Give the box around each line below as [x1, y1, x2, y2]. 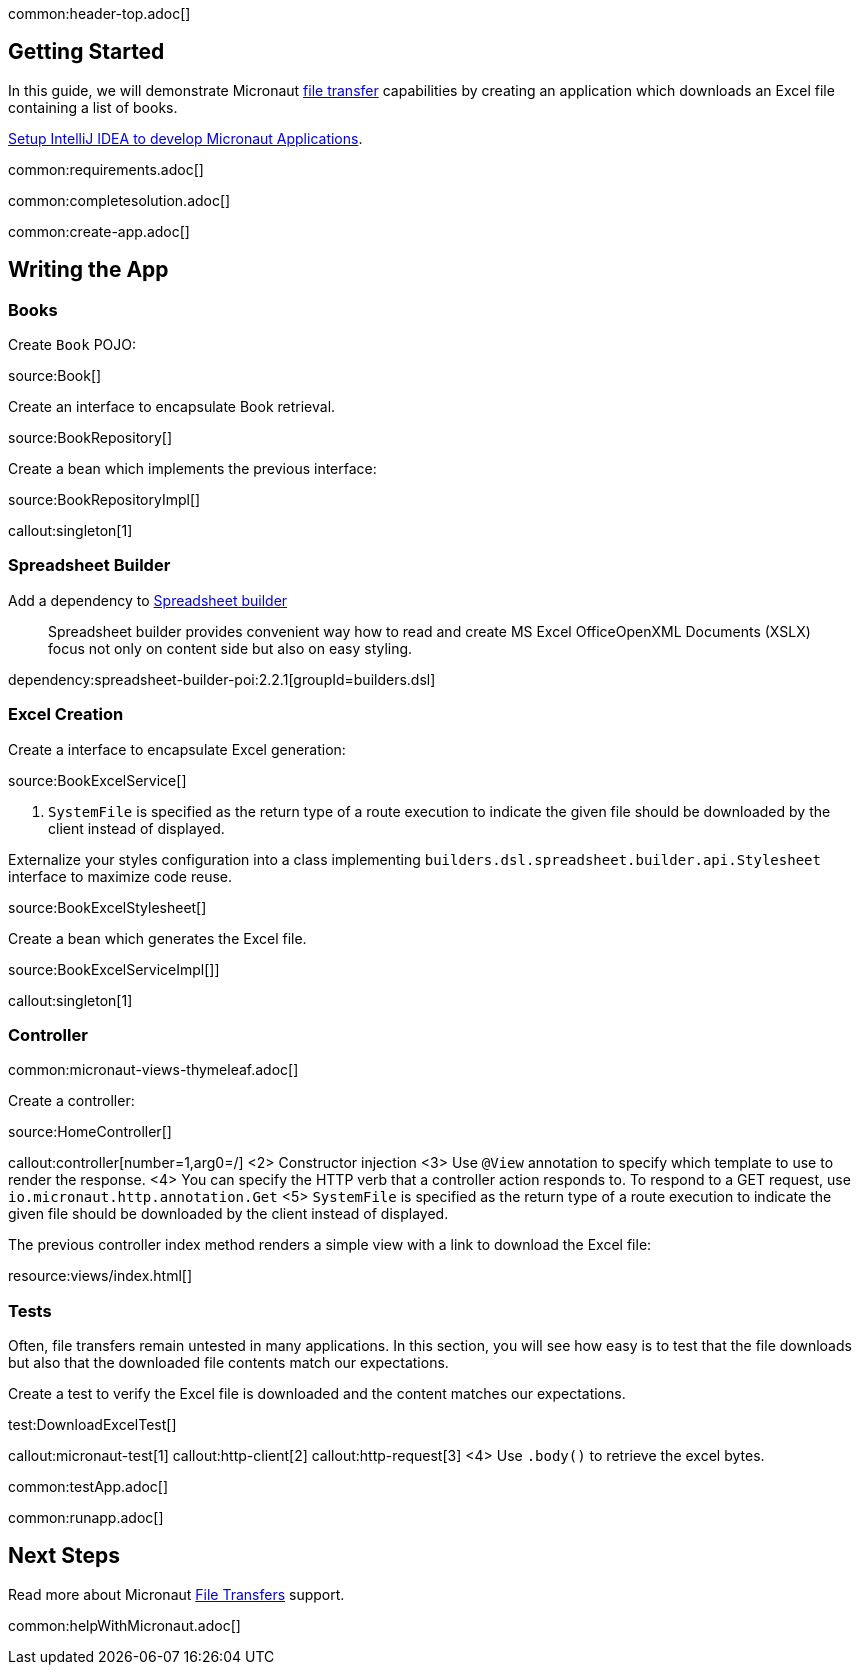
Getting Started [8, 39, 165, 65]
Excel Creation [8, 704, 124, 725]
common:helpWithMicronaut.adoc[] [8, 1616, 241, 1634]
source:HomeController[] [8, 1123, 172, 1141]
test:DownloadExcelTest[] [8, 1416, 177, 1434]
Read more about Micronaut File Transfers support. [8, 1585, 345, 1603]
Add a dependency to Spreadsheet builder [8, 591, 288, 609]
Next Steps [8, 1543, 120, 1569]
